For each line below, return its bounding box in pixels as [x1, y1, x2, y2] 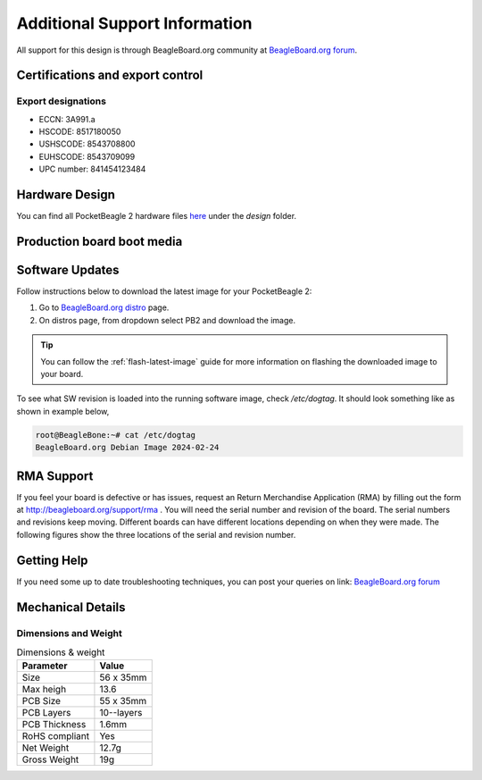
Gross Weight [21, 753, 79, 766]
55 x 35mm [99, 695, 147, 708]
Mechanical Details [16, 600, 126, 615]
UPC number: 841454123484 [38, 164, 146, 174]
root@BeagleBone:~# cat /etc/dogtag [35, 430, 196, 440]
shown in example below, [16, 406, 110, 416]
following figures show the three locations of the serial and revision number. [16, 529, 296, 540]
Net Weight [21, 742, 70, 754]
